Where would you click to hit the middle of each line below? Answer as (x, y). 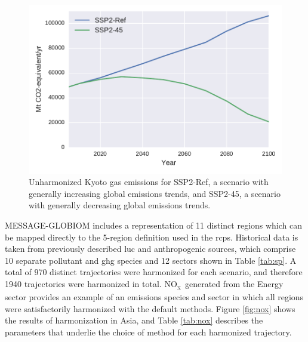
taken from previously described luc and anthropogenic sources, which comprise (150, 249)
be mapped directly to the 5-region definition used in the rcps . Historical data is (152, 237)
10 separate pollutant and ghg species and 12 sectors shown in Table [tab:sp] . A (151, 260)
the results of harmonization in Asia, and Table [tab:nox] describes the (134, 320)
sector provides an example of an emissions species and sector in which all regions (154, 297)
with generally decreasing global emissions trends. (120, 205)
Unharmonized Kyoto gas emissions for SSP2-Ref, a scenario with (149, 182)
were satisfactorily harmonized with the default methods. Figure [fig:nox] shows (150, 308)
